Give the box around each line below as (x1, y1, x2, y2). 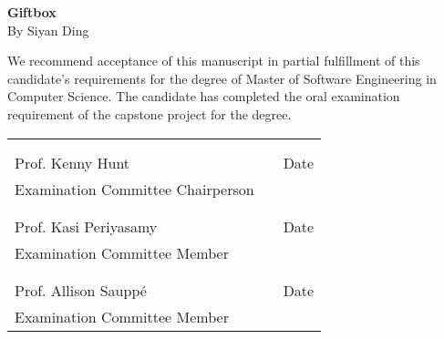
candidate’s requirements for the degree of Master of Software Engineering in (7, 68, 437, 87)
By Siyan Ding (7, 20, 89, 39)
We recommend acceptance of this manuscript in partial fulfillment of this (7, 51, 420, 70)
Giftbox (7, 3, 57, 21)
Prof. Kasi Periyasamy (15, 215, 158, 237)
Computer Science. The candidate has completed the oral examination (7, 87, 400, 106)
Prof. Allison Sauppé (15, 279, 147, 301)
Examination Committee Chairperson (15, 178, 254, 200)
